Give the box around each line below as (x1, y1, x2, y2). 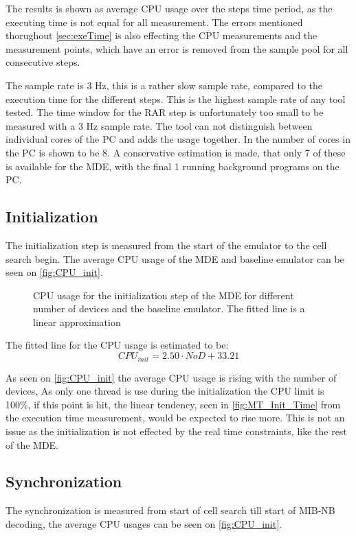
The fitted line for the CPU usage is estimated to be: (5, 338, 229, 352)
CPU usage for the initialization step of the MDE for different (33, 288, 294, 302)
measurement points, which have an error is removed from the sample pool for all (5, 41, 348, 56)
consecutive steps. (5, 55, 80, 69)
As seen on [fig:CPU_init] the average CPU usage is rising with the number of (5, 370, 337, 384)
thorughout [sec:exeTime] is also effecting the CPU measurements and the (5, 28, 318, 43)
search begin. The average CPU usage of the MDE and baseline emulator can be (5, 251, 344, 266)
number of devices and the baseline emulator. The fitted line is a (33, 301, 305, 316)
